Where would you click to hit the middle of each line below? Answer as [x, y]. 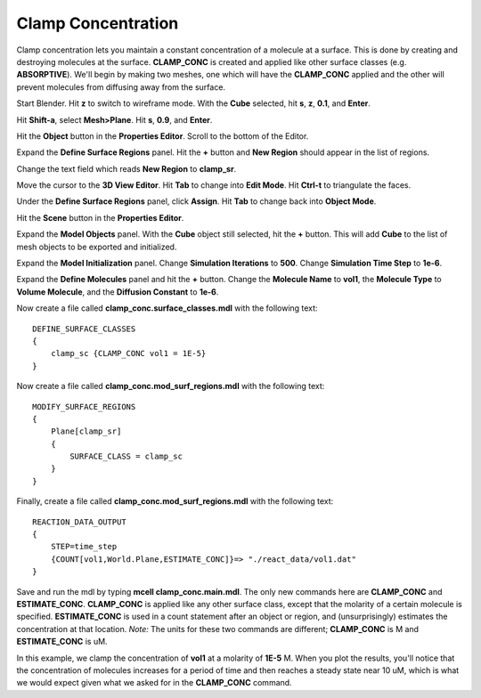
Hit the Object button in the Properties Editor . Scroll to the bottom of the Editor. [163, 136]
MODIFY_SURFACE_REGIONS [84, 406]
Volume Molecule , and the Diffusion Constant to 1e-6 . [118, 292]
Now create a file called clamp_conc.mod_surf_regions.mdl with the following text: [171, 386]
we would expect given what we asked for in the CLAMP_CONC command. [155, 683]
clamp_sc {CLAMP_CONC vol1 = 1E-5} [128, 353]
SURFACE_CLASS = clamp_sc [126, 457]
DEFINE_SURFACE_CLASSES [84, 329]
